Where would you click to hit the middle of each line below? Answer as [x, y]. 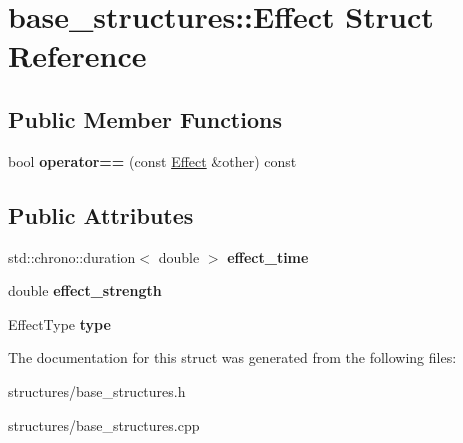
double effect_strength [85, 290]
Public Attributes [101, 214]
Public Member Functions [145, 118]
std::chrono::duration [72, 256]
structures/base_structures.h [97, 390]
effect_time [268, 256]
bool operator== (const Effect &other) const [152, 160]
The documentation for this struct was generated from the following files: [232, 357]
